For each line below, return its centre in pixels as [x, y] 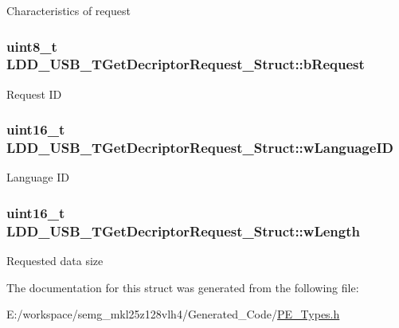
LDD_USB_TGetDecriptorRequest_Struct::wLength [183, 230]
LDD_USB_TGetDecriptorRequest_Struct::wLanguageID [200, 148]
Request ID [34, 94]
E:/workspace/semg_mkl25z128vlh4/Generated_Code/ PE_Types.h [173, 314]
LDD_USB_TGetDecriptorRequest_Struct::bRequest [186, 64]
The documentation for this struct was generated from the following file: [183, 287]
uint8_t [32, 46]
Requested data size [55, 261]
